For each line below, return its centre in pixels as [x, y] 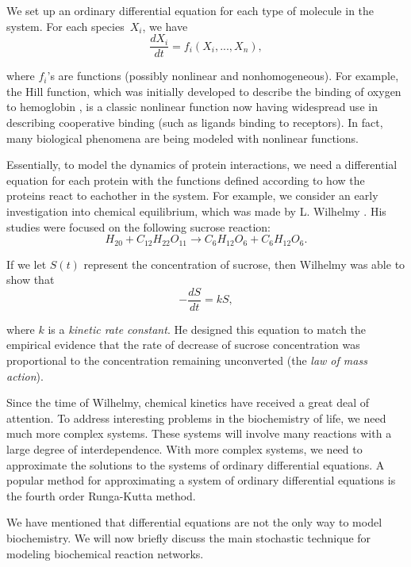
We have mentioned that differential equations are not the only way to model [194, 522]
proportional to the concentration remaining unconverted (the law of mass [187, 360]
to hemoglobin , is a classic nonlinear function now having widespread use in [192, 107]
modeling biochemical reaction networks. [105, 553]
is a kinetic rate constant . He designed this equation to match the [207, 329]
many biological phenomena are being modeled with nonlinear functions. [182, 138]
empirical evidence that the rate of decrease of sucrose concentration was [183, 345]
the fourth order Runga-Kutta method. [101, 495]
